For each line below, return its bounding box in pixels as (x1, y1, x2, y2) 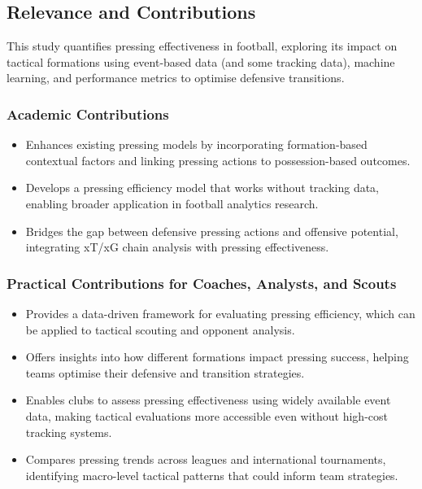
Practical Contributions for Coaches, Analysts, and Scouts (7, 273, 397, 293)
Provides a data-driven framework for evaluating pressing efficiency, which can (25, 304, 415, 321)
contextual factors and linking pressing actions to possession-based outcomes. (25, 151, 411, 168)
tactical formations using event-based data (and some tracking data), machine (7, 53, 395, 70)
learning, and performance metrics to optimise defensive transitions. (7, 69, 345, 86)
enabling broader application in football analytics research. (25, 194, 319, 212)
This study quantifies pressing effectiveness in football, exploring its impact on (7, 37, 398, 55)
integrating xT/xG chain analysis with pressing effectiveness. (25, 238, 329, 255)
